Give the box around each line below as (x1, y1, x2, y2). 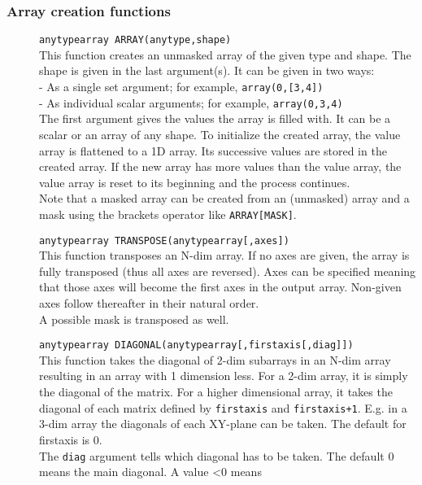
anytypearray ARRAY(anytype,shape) (39, 34, 232, 46)
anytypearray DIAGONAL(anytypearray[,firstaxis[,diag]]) (39, 339, 354, 352)
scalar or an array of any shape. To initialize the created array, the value (39, 125, 401, 142)
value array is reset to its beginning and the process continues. (39, 173, 350, 190)
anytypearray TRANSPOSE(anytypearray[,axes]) (39, 234, 289, 247)
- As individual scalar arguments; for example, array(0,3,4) (39, 94, 343, 111)
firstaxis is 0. (39, 430, 102, 448)
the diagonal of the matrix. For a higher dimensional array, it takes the (39, 383, 393, 400)
